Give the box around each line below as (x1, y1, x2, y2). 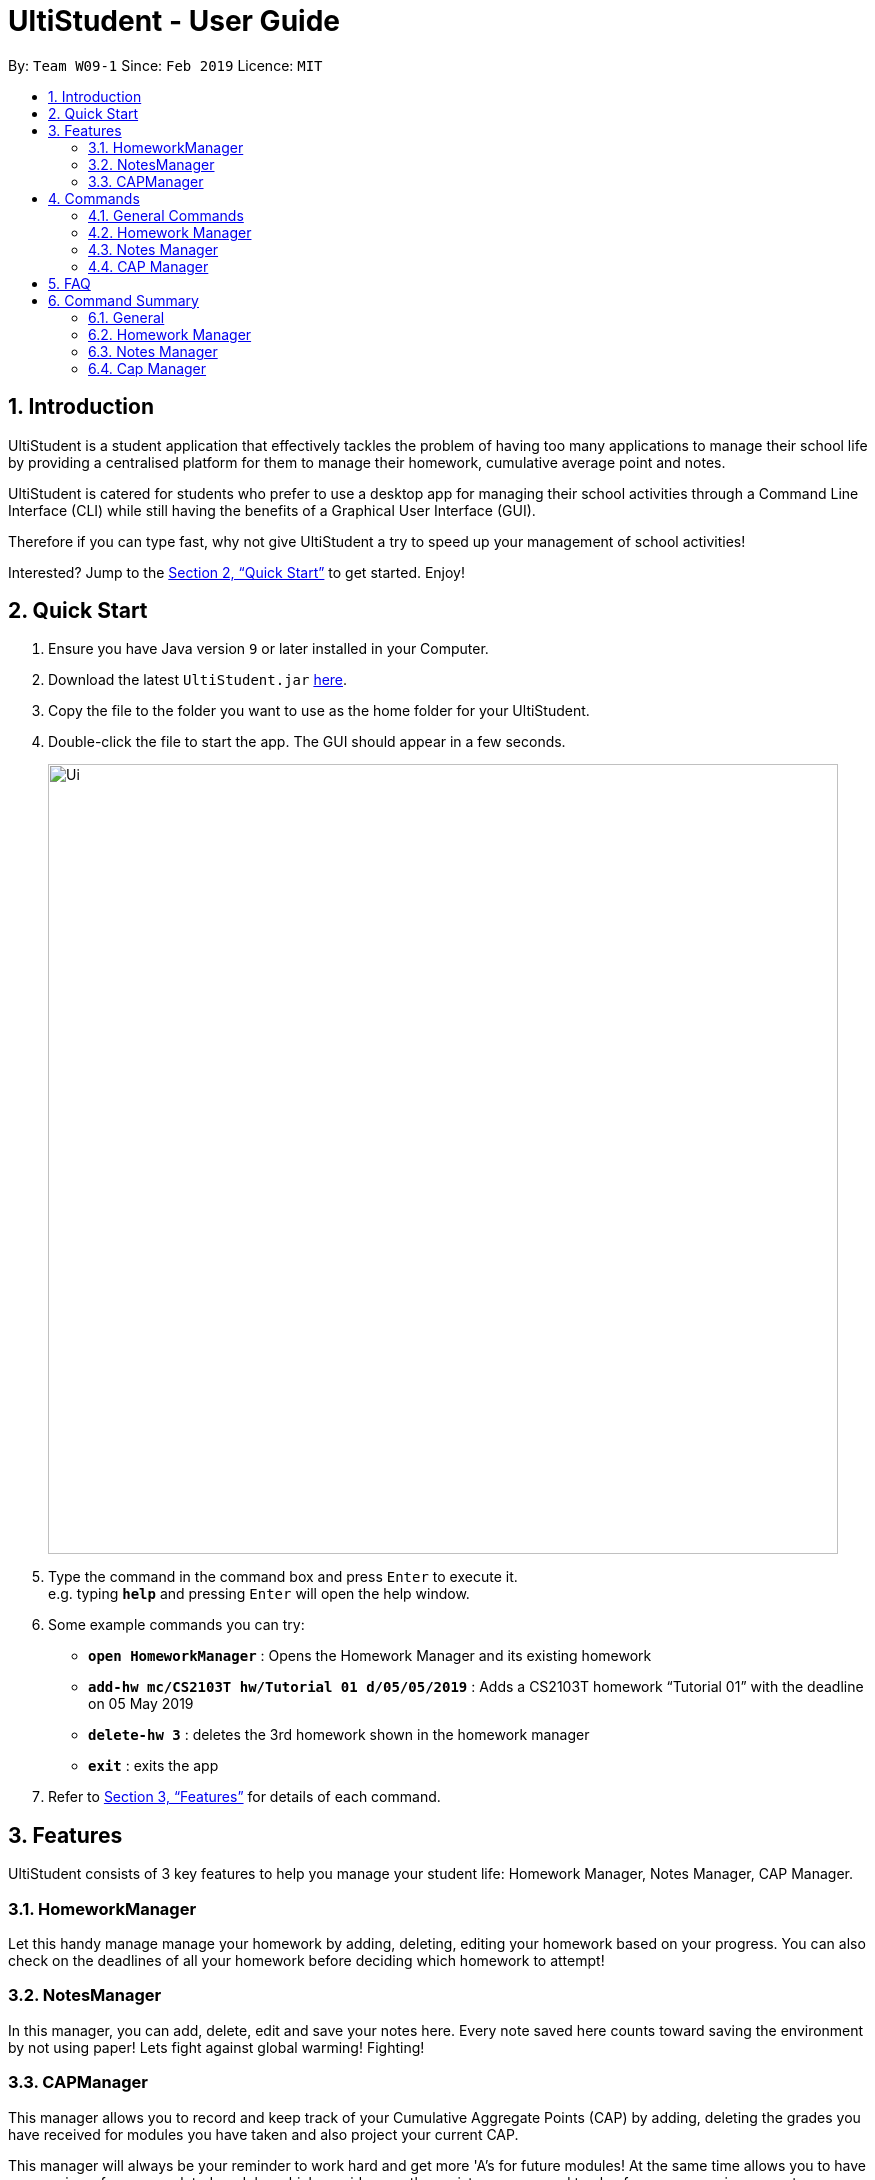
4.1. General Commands (88, 206, 244, 224)
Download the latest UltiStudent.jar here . (48, 671, 348, 689)
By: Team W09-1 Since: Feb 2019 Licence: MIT (8, 56, 323, 74)
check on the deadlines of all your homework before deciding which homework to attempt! (8, 1952, 605, 1970)
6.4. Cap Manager (88, 359, 207, 377)
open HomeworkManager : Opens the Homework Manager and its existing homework (88, 1647, 652, 1665)
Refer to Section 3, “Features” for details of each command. (48, 1788, 441, 1806)
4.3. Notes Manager (88, 240, 219, 258)
